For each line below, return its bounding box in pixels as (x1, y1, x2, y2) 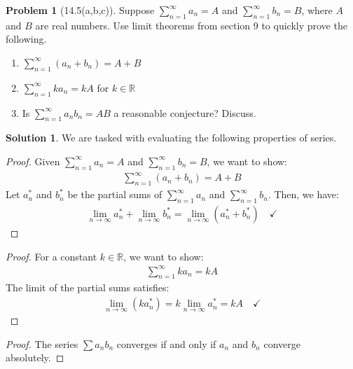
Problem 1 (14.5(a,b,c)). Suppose (6, 3, 155, 17)
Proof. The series (6, 336, 78, 351)
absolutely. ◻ (6, 350, 64, 365)
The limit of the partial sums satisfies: (6, 280, 169, 295)
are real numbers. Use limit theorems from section (35, 18, 251, 32)
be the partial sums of (67, 187, 162, 202)
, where (301, 3, 333, 17)
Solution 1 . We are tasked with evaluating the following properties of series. (6, 130, 337, 145)
